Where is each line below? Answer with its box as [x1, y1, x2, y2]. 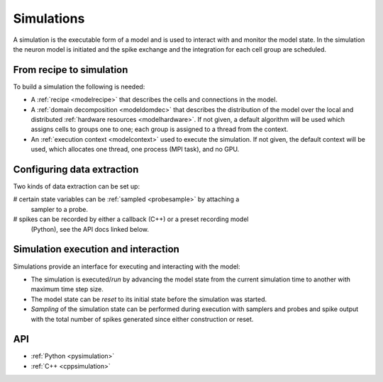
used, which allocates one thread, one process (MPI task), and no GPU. [30, 145, 240, 154]
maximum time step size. [30, 285, 104, 293]
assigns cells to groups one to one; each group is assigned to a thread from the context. [30, 125, 289, 134]
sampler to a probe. [30, 205, 89, 213]
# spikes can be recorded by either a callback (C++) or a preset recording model [13, 215, 249, 223]
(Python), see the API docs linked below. [30, 225, 149, 233]
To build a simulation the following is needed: [13, 82, 145, 91]
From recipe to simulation [13, 64, 128, 76]
